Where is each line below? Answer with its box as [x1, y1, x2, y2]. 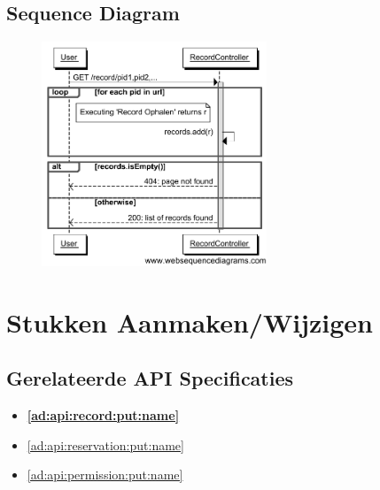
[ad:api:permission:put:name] [27, 465, 183, 484]
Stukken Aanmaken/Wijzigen [6, 303, 374, 340]
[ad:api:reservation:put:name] [27, 435, 184, 454]
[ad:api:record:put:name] [27, 405, 180, 424]
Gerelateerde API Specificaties [6, 364, 294, 392]
